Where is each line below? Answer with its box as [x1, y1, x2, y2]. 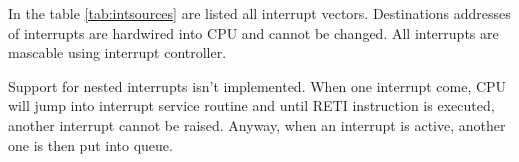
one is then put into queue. [8, 134, 173, 155]
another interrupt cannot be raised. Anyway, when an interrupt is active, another [8, 114, 506, 135]
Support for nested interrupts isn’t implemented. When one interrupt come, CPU [8, 75, 507, 96]
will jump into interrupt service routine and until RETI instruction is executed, [8, 95, 495, 116]
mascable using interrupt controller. [8, 42, 227, 63]
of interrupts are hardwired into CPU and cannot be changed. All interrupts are [8, 22, 499, 43]
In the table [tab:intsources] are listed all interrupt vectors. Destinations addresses [8, 3, 511, 23]
